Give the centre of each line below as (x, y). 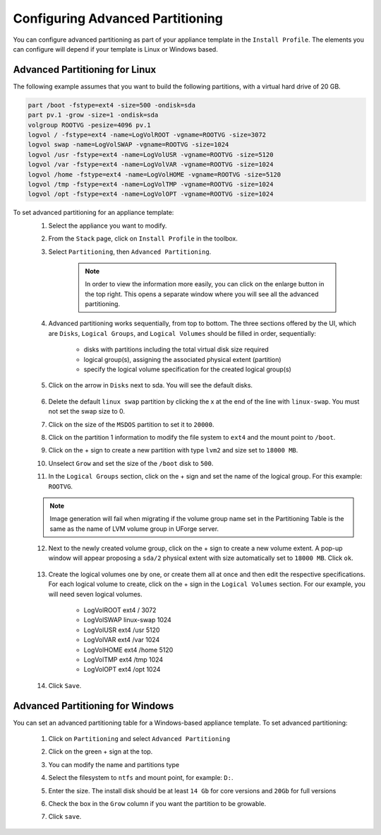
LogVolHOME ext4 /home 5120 (128, 650)
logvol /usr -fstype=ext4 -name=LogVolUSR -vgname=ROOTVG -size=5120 (151, 154)
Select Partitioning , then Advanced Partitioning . (130, 252)
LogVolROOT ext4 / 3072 (120, 610)
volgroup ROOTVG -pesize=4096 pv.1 (89, 125)
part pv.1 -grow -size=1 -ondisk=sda (93, 115)
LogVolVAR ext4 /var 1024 (122, 640)
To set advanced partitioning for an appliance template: (93, 213)
